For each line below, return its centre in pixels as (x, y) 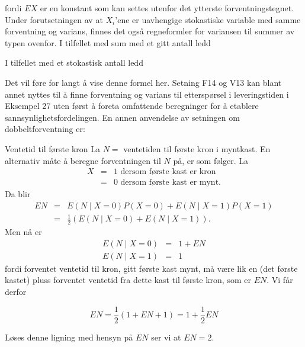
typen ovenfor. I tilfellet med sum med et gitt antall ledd (108, 42)
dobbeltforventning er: (45, 129)
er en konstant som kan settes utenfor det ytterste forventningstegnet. (167, 8)
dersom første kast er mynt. (171, 183)
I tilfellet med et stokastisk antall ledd (74, 62)
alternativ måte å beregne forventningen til (83, 160)
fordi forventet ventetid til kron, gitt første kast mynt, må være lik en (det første (151, 268)
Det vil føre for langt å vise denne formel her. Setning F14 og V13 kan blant (143, 82)
